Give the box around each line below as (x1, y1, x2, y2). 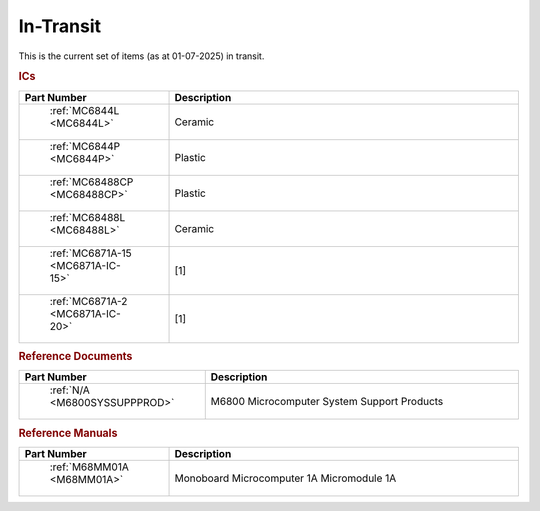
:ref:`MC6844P (49, 139, 120, 153)
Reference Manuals (18, 426, 118, 440)
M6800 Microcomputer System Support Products (210, 395, 444, 409)
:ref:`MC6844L (49, 103, 120, 117)
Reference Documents (18, 349, 133, 363)
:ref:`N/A (49, 383, 90, 397)
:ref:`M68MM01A (49, 460, 129, 474)
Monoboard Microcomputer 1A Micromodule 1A (174, 471, 397, 485)
